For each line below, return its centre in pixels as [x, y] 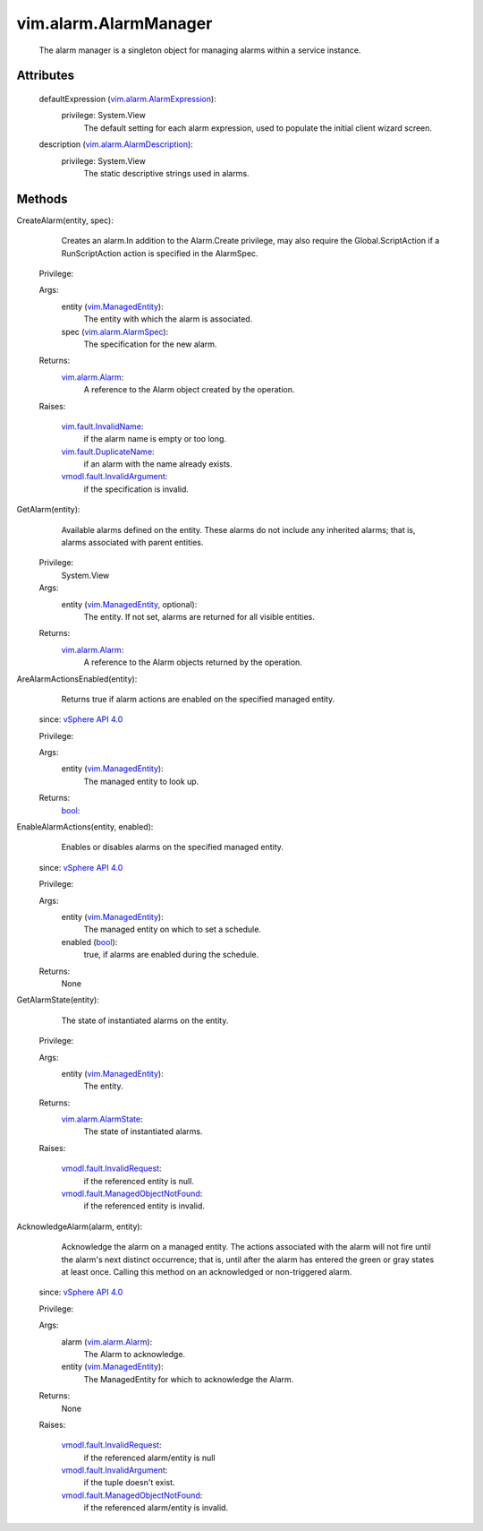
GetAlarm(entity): [48, 510]
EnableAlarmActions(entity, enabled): [85, 827]
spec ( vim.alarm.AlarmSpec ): [115, 331]
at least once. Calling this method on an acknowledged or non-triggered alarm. [207, 1271]
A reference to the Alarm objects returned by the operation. [193, 662]
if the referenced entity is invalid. [144, 1206]
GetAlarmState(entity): [58, 1000]
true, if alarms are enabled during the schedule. [171, 955]
